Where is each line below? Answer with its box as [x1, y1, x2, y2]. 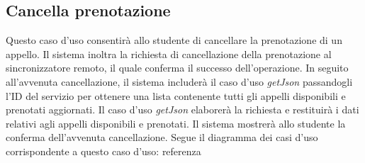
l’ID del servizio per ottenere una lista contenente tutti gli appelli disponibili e [6, 88, 346, 103]
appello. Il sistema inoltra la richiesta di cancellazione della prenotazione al [6, 46, 332, 61]
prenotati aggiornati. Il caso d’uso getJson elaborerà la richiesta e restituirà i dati [6, 102, 359, 117]
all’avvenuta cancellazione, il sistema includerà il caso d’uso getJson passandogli [6, 74, 353, 89]
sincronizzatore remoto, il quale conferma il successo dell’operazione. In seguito [6, 60, 349, 75]
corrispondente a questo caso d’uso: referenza [6, 143, 201, 158]
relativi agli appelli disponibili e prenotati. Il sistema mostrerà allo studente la [6, 116, 346, 130]
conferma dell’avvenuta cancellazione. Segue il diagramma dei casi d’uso [6, 130, 318, 145]
